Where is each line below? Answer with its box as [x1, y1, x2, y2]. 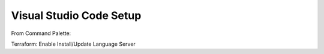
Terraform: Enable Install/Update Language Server [11, 40, 136, 47]
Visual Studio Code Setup [11, 9, 142, 22]
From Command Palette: [11, 30, 71, 37]
